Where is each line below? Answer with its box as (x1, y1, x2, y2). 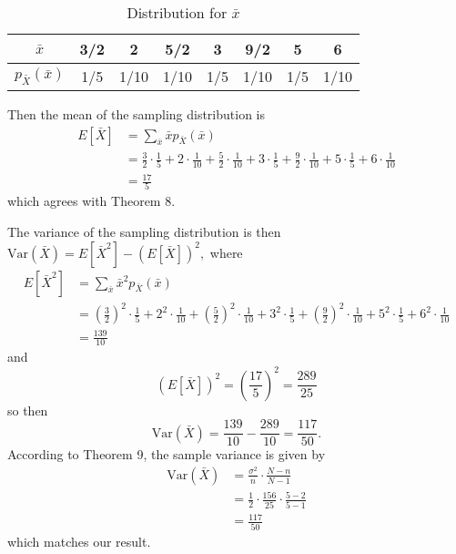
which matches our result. (7, 531, 151, 550)
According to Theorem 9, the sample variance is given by (7, 445, 326, 464)
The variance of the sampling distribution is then (7, 221, 281, 241)
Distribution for (127, 2, 228, 23)
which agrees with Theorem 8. (7, 191, 176, 210)
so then (7, 400, 48, 419)
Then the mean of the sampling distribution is (7, 105, 266, 123)
